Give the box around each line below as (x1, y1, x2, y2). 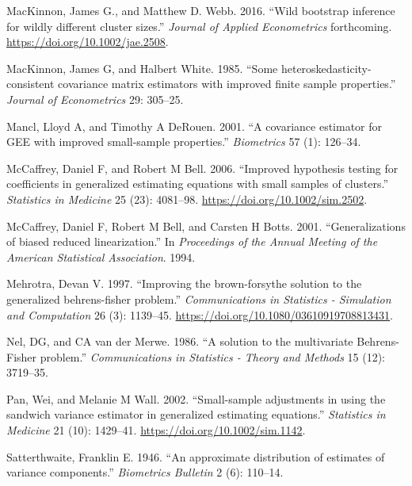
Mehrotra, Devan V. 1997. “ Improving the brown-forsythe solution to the (6, 275, 362, 292)
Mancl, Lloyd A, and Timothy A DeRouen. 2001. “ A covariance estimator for (6, 117, 383, 134)
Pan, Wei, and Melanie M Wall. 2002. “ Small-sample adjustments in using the (6, 390, 386, 407)
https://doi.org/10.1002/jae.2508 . (6, 33, 169, 50)
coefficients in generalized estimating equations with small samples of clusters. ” (6, 175, 389, 192)
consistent (6, 75, 55, 92)
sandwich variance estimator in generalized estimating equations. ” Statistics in (6, 406, 386, 423)
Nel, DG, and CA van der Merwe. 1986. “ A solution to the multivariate (6, 333, 353, 350)
